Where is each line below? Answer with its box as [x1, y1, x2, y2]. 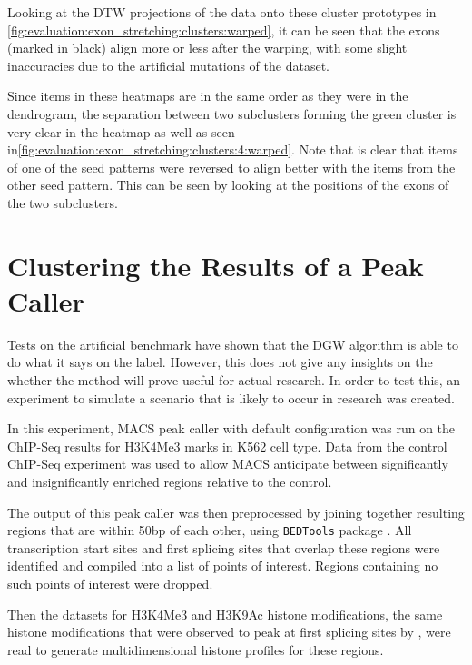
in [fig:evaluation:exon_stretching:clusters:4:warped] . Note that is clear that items [7, 140, 458, 159]
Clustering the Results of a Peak [7, 246, 424, 283]
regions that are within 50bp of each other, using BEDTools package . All [7, 521, 412, 540]
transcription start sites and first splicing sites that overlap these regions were [7, 538, 440, 557]
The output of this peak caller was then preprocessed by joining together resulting [7, 502, 465, 521]
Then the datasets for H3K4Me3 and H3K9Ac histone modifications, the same [7, 604, 443, 623]
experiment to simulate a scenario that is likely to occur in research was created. [7, 388, 455, 407]
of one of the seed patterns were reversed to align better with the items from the [7, 157, 456, 176]
